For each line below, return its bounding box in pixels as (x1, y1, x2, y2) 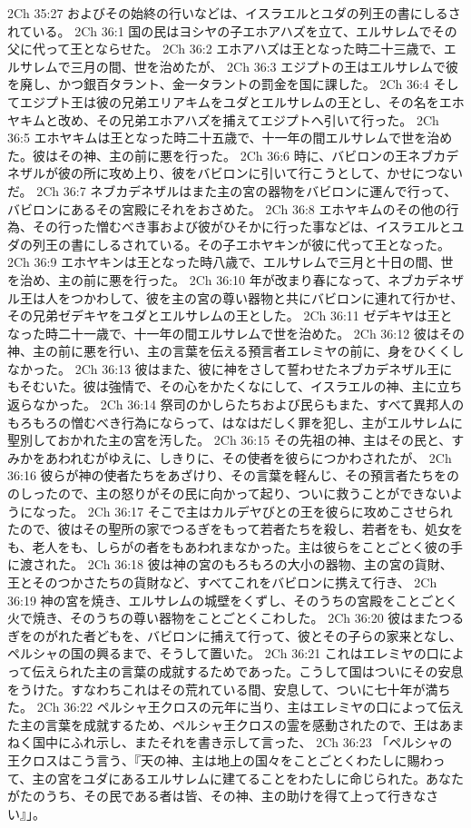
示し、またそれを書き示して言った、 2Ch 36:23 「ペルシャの (95, 733, 453, 752)
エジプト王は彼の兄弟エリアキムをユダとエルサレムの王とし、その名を (19, 92, 439, 111)
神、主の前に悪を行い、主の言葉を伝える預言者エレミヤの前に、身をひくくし (7, 341, 465, 360)
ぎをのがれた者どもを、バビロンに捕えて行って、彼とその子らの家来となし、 (7, 626, 463, 645)
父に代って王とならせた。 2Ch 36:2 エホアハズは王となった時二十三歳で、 (7, 39, 444, 58)
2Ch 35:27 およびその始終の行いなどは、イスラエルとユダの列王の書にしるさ (7, 4, 461, 22)
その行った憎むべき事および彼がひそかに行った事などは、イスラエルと (32, 217, 452, 236)
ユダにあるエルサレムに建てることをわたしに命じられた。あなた (83, 768, 465, 787)
